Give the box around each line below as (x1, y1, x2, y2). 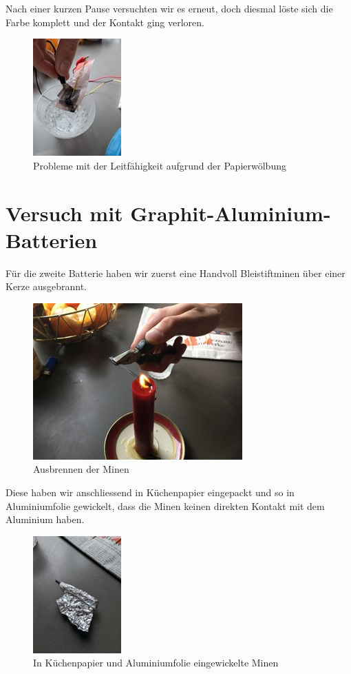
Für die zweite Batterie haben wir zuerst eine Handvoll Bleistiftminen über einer (6, 265, 345, 280)
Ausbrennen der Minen (33, 462, 129, 476)
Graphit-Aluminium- (130, 198, 331, 227)
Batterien (6, 225, 98, 254)
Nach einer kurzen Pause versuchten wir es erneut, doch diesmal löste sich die (6, 1, 333, 15)
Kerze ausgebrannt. (6, 279, 87, 294)
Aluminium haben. (6, 512, 85, 527)
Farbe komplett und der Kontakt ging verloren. (6, 14, 204, 29)
